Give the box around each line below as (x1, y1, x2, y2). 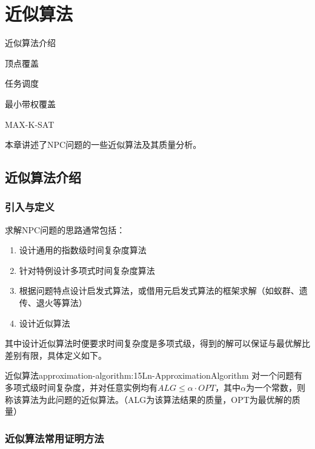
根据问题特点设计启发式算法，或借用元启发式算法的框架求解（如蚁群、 (19, 284, 299, 297)
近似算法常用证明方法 (5, 430, 104, 445)
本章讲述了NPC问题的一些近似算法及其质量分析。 (5, 138, 202, 151)
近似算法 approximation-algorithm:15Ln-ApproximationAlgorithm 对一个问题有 (5, 369, 303, 382)
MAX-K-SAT (5, 118, 55, 130)
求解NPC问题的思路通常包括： (5, 223, 125, 236)
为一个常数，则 (246, 381, 306, 394)
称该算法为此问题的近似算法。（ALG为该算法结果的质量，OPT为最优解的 (5, 393, 292, 405)
